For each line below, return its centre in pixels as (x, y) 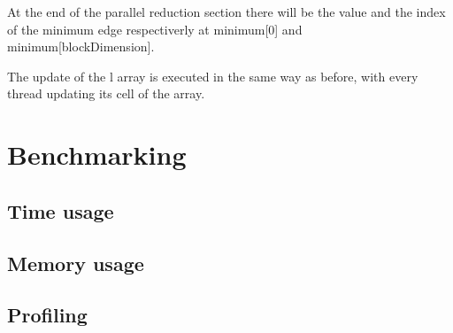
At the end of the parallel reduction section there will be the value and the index (226, 12)
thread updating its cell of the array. (106, 93)
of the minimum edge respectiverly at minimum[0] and (155, 29)
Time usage (61, 210)
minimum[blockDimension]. (81, 46)
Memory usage (76, 263)
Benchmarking (97, 155)
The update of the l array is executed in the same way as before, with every (213, 76)
